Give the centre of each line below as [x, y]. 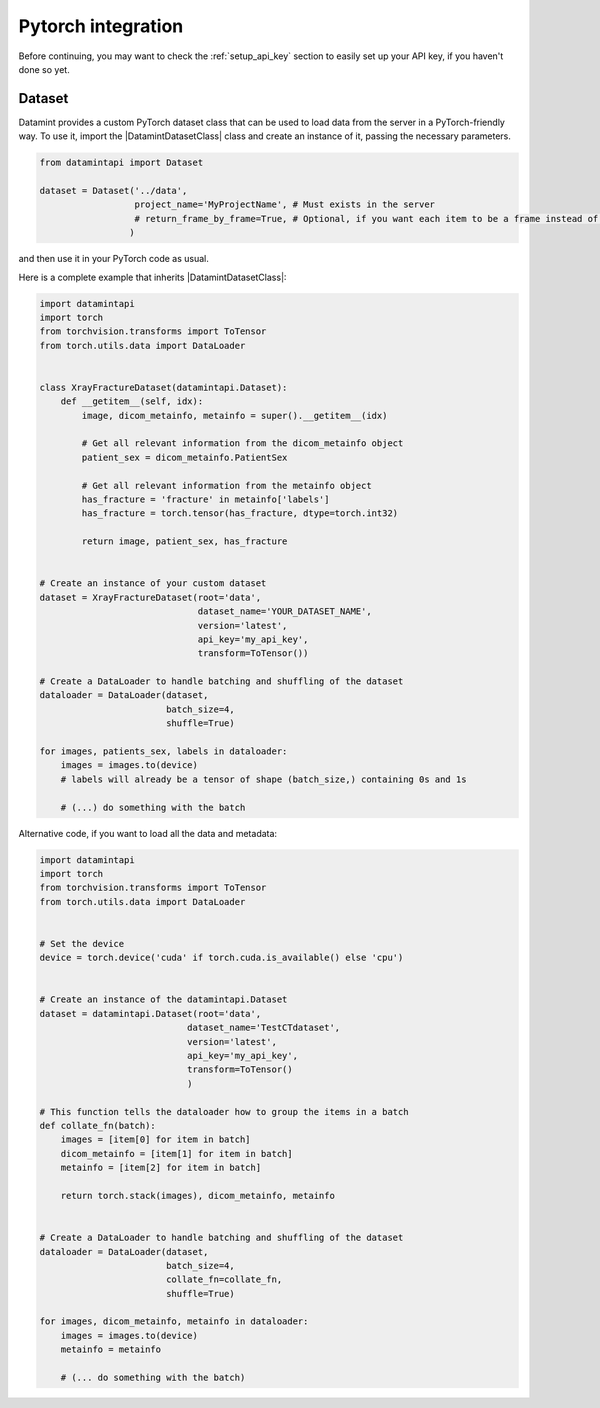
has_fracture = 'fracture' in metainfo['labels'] [205, 499]
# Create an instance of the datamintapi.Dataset [163, 999]
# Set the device [82, 943]
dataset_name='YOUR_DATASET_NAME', [284, 611]
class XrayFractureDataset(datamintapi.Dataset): [163, 387]
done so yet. [44, 69]
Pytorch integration [101, 26]
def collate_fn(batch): [98, 1125]
